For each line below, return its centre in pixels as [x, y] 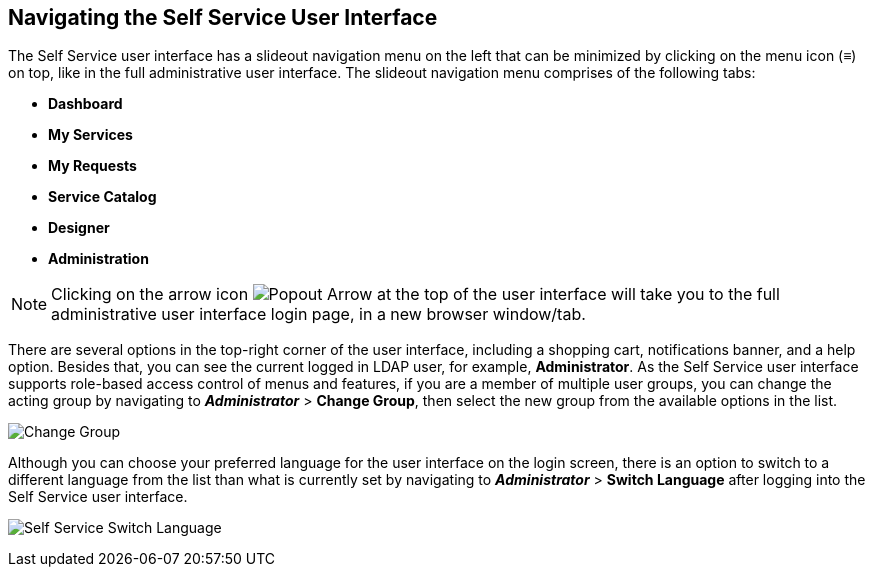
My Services [90, 135]
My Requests [92, 166]
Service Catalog [102, 197]
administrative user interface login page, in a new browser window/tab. [318, 314]
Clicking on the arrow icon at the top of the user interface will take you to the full [415, 294]
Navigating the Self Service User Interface [223, 17]
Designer [79, 228]
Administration [98, 259]
